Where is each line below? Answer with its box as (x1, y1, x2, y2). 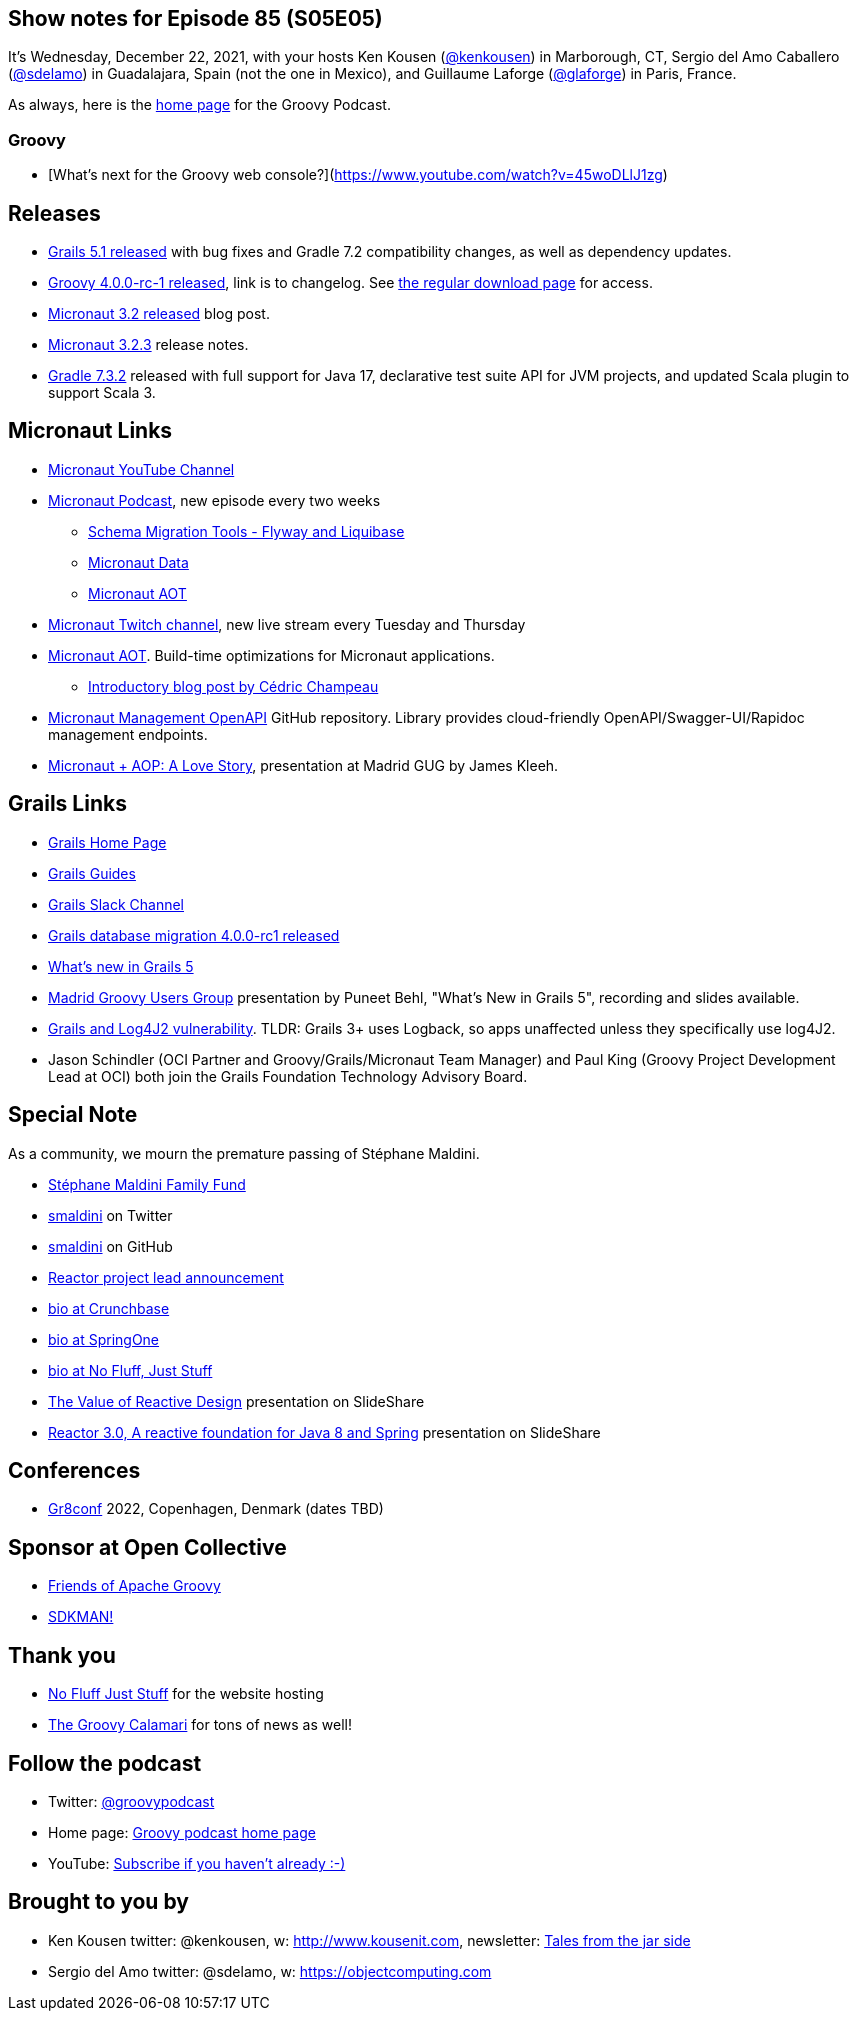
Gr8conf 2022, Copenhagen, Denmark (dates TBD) (48, 1500, 384, 1518)
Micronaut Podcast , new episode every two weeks (48, 491, 381, 509)
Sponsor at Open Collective (8, 1534, 287, 1560)
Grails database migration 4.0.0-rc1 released (48, 926, 340, 944)
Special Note (8, 1102, 138, 1128)
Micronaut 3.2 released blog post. (48, 305, 270, 323)
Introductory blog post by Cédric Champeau (88, 677, 379, 695)
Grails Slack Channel (48, 895, 185, 913)
